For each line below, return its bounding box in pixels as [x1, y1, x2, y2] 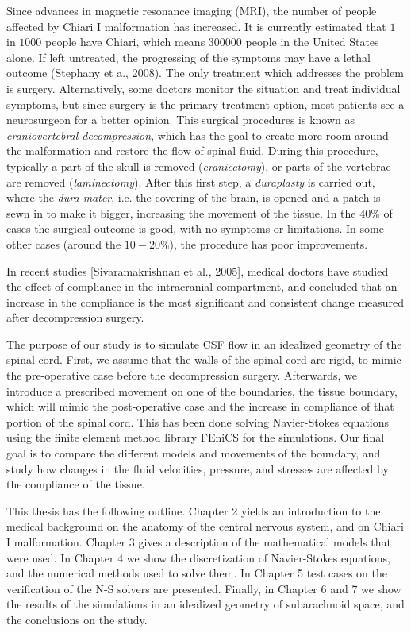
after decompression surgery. [6, 309, 144, 326]
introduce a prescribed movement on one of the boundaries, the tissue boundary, [6, 382, 398, 399]
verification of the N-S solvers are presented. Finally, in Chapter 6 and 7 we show [6, 580, 401, 596]
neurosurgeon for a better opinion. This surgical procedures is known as [6, 111, 355, 128]
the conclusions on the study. [6, 611, 148, 627]
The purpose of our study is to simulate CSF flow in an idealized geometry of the [6, 335, 402, 352]
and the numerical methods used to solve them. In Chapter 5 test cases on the [6, 565, 387, 581]
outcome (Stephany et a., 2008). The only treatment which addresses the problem [6, 64, 404, 81]
